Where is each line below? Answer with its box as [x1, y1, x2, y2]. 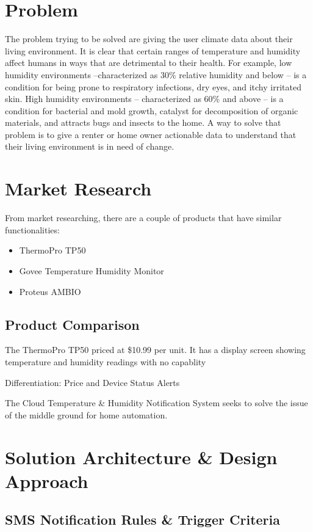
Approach [5, 468, 88, 493]
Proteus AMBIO [19, 285, 81, 297]
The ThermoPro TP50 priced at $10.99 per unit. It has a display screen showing [5, 343, 306, 356]
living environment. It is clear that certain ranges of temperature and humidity [5, 44, 301, 57]
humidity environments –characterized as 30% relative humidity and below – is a [5, 68, 307, 81]
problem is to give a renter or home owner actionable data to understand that [5, 128, 297, 140]
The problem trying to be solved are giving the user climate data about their [5, 32, 293, 45]
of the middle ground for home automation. [5, 408, 168, 421]
